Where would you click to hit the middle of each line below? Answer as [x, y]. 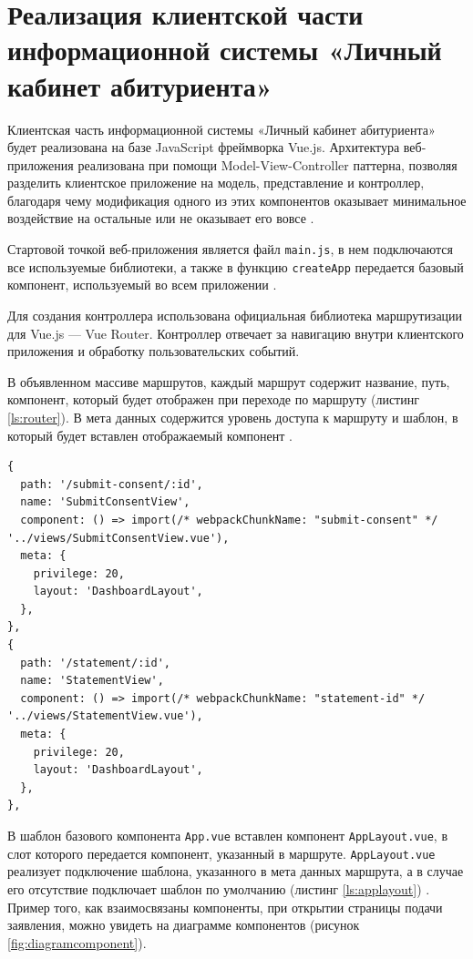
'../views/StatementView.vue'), [105, 716]
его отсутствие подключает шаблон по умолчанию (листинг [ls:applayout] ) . [219, 888]
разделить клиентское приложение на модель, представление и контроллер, [216, 183]
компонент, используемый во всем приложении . [142, 285]
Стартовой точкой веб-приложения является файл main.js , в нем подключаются [230, 249]
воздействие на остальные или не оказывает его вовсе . [161, 218]
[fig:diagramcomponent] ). [77, 942]
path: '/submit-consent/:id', [112, 484]
